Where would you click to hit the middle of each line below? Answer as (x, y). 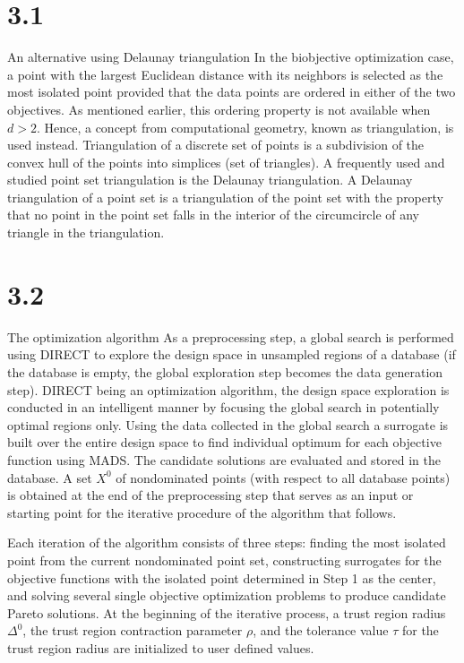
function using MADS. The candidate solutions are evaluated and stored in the (224, 459)
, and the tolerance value (321, 630)
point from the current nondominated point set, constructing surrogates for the (224, 560)
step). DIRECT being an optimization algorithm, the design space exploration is (228, 389)
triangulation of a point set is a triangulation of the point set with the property (225, 197)
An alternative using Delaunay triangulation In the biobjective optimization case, (231, 57)
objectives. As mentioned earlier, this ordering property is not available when (219, 109)
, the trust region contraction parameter (133, 630)
